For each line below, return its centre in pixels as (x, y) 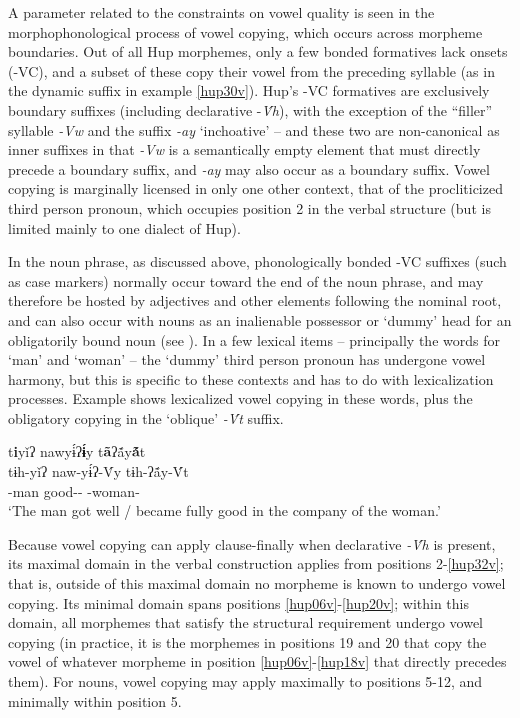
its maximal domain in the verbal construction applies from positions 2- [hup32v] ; (256, 563)
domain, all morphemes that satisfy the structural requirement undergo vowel (245, 622)
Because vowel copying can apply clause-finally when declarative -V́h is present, (252, 543)
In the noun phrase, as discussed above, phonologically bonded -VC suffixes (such (257, 261)
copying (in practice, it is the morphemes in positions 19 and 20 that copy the (247, 641)
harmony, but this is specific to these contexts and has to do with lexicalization (251, 378)
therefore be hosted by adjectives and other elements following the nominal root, (255, 300)
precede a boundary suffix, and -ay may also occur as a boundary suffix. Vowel (249, 168)
